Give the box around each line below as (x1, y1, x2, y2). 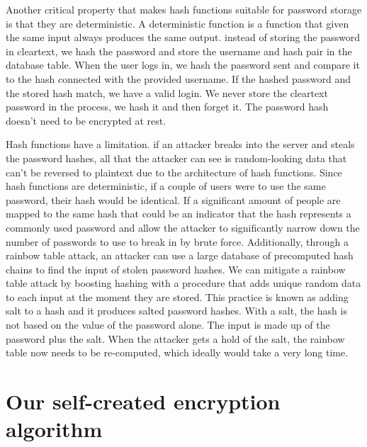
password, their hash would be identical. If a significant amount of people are (6, 192, 341, 207)
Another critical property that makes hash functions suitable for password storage (6, 2, 362, 16)
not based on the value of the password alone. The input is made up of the (6, 317, 330, 332)
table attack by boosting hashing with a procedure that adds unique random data (6, 276, 361, 290)
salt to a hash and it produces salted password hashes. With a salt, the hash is (6, 303, 347, 318)
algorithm (6, 414, 103, 443)
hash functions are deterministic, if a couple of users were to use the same (6, 179, 326, 193)
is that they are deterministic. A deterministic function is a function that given (6, 16, 349, 30)
